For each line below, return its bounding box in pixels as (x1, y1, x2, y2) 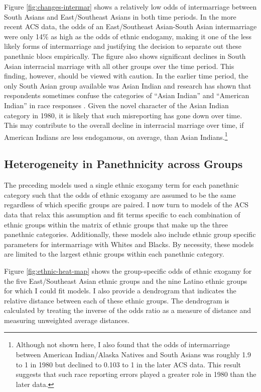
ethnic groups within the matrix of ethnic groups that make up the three (4, 219, 228, 229)
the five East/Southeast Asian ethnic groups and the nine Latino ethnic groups (4, 275, 247, 286)
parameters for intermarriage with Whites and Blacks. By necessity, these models (4, 239, 254, 249)
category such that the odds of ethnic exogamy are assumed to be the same (4, 189, 236, 200)
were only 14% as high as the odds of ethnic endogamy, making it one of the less (4, 31, 252, 41)
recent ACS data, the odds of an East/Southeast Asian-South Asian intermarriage (4, 21, 257, 32)
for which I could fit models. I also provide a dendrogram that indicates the (4, 285, 236, 296)
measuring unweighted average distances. (4, 315, 129, 325)
